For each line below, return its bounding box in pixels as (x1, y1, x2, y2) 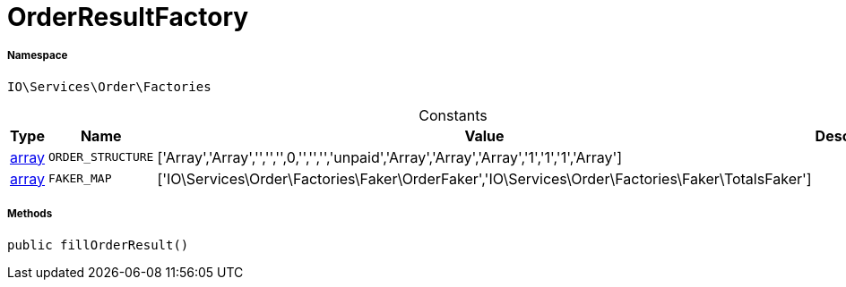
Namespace (7, 49, 68, 63)
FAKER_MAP (48, 172, 112, 186)
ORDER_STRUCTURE (48, 150, 154, 165)
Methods (7, 207, 53, 221)
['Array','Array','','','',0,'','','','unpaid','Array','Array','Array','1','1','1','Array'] (157, 148, 623, 166)
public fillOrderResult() (7, 237, 189, 252)
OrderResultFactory (7, 2, 249, 32)
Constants (419, 106, 488, 124)
